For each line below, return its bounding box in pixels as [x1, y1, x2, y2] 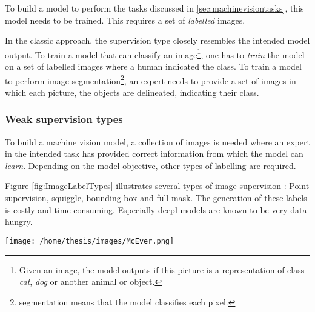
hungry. [5, 215, 33, 228]
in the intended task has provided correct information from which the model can [5, 147, 303, 160]
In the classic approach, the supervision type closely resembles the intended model [5, 34, 310, 47]
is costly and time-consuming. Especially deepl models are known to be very [5, 203, 288, 216]
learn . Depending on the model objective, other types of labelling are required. [5, 159, 296, 171]
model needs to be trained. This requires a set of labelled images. [5, 13, 245, 26]
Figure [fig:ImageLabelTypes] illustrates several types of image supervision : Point [5, 179, 310, 192]
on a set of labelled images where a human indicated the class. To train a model [5, 60, 302, 73]
